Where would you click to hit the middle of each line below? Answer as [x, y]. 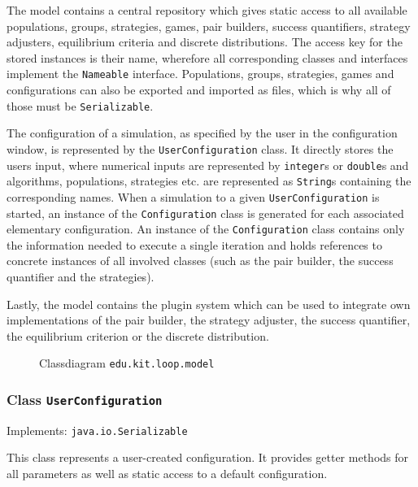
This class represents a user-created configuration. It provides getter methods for [208, 457]
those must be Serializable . [80, 105]
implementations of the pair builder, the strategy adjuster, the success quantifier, [209, 320]
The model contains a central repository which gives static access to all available [207, 10]
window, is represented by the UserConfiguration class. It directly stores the [200, 148]
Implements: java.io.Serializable [97, 430]
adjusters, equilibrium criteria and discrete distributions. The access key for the [205, 42]
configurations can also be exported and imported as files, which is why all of [199, 90]
